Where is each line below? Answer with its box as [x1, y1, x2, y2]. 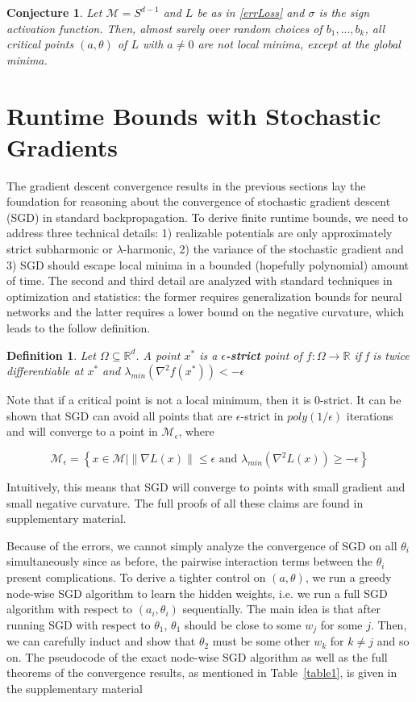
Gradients [6, 130, 119, 163]
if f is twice [354, 346, 410, 363]
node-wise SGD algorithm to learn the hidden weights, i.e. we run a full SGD [6, 584, 388, 601]
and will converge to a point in [6, 423, 158, 440]
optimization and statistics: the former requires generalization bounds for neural [6, 287, 402, 304]
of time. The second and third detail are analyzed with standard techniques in [6, 272, 393, 289]
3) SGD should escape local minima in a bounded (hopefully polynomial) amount [6, 256, 410, 273]
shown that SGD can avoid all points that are [6, 407, 233, 424]
